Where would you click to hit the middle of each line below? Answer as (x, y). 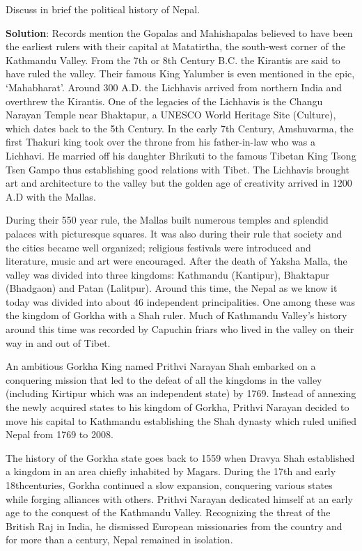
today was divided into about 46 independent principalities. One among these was (181, 301)
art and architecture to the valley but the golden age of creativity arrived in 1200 (179, 183)
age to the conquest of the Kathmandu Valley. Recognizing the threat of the (168, 512)
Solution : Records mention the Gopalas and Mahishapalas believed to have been (179, 32)
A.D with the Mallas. (51, 196)
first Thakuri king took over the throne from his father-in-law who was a (160, 142)
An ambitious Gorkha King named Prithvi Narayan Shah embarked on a (161, 366)
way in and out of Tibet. (58, 342)
